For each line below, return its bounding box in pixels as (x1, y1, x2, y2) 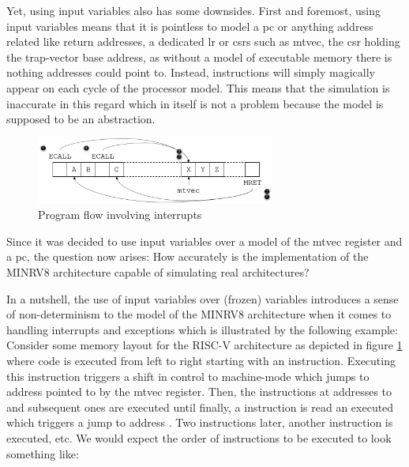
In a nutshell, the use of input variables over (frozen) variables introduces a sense (6, 290, 399, 307)
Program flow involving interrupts (38, 206, 202, 223)
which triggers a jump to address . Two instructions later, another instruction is (6, 414, 393, 431)
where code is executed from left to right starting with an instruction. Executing (6, 352, 396, 368)
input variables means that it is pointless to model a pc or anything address (6, 17, 373, 34)
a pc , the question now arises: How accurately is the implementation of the (6, 248, 369, 265)
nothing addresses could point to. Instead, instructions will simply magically (6, 64, 375, 81)
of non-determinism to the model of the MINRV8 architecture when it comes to (6, 306, 392, 322)
